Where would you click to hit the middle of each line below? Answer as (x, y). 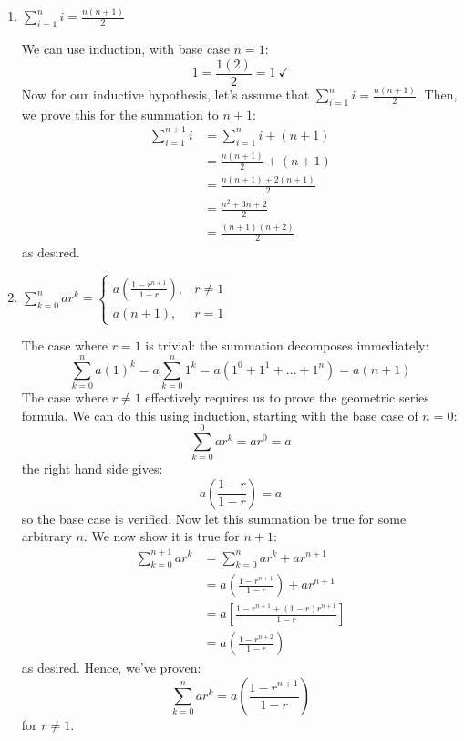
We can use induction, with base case (125, 49)
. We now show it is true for (161, 536)
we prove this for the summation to (120, 114)
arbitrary (46, 536)
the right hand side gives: (92, 469)
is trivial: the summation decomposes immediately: (287, 345)
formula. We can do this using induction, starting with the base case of (220, 415)
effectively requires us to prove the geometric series (287, 397)
